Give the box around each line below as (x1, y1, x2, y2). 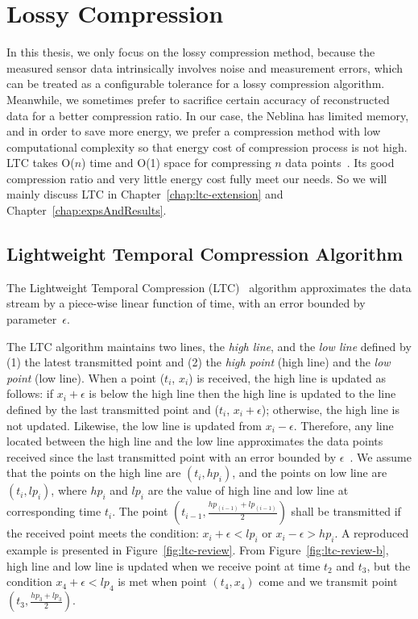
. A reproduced (334, 525, 409, 542)
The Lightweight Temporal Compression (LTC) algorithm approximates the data (6, 278, 412, 295)
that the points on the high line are (6, 464, 181, 481)
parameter (6, 311, 57, 328)
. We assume (350, 448, 412, 465)
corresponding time (6, 503, 101, 520)
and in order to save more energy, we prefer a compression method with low (6, 123, 381, 140)
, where (51, 482, 87, 499)
